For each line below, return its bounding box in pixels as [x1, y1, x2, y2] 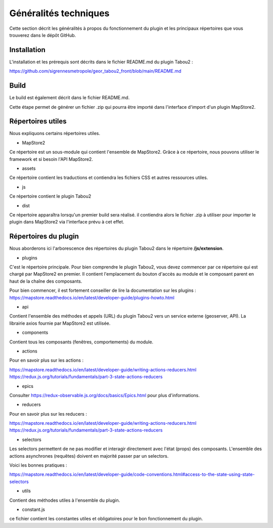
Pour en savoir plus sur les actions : [9, 357, 83, 364]
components [22, 329, 49, 336]
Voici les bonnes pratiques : [9, 462, 67, 468]
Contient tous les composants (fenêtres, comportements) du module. [9, 339, 154, 345]
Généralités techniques [9, 8, 110, 19]
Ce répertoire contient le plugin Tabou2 [9, 193, 92, 199]
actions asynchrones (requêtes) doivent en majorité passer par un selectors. [9, 453, 169, 459]
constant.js [22, 506, 45, 512]
